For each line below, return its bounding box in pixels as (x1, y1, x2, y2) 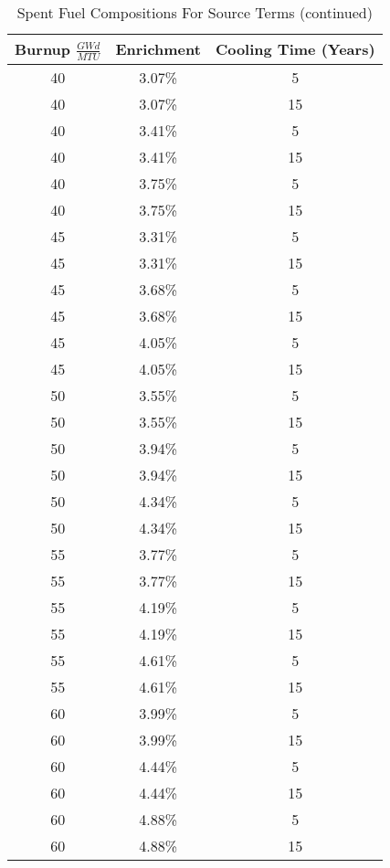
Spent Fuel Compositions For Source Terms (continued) (16, 2, 373, 23)
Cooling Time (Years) (215, 38, 375, 60)
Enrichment (115, 38, 201, 60)
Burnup (15, 38, 71, 59)
